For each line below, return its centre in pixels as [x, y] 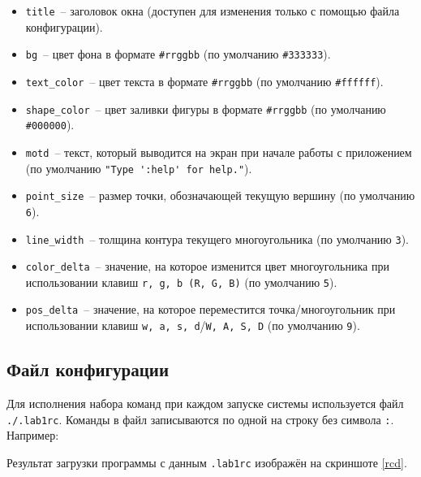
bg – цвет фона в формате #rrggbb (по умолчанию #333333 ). [178, 54]
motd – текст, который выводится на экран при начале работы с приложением [219, 152]
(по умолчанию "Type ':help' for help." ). [139, 168]
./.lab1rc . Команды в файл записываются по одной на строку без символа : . [200, 419]
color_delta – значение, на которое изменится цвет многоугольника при [207, 266]
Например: [33, 435]
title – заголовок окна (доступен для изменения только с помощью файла [213, 11]
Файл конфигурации [88, 369]
